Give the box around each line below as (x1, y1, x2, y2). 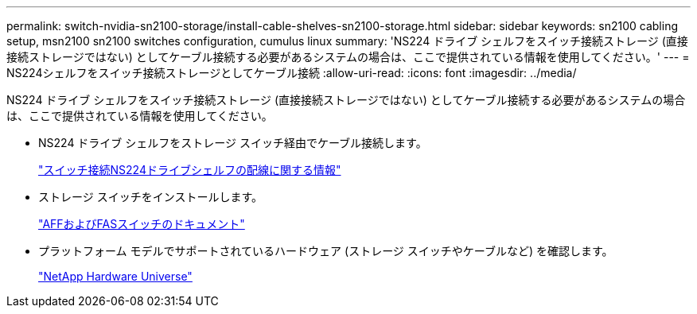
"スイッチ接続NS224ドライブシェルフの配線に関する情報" (38, 163, 341, 176)
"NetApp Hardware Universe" (38, 269, 193, 283)
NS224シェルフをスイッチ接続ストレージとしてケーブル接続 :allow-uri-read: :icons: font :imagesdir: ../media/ (6, 66, 577, 79)
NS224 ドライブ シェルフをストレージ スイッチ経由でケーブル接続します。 (38, 136, 427, 149)
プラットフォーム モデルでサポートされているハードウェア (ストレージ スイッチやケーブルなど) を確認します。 (38, 244, 613, 258)
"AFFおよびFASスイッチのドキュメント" (38, 217, 245, 231)
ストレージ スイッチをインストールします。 (38, 190, 263, 204)
